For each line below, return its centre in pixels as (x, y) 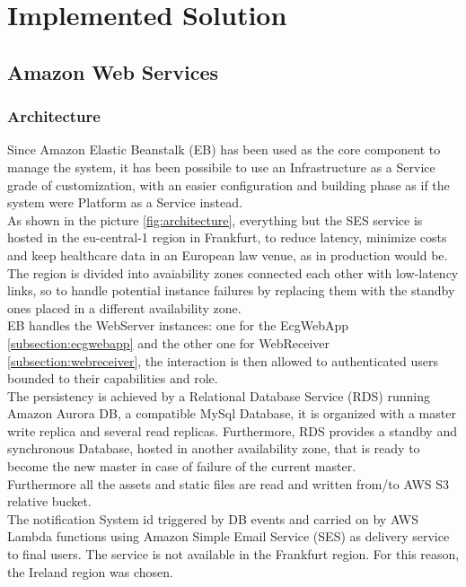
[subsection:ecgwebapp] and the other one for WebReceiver (169, 342)
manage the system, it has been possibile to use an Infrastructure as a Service (221, 166)
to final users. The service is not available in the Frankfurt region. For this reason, (233, 554)
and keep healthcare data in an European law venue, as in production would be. (228, 254)
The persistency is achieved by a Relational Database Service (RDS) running (219, 395)
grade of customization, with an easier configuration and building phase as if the (229, 184)
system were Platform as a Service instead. (125, 202)
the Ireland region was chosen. (90, 571)
